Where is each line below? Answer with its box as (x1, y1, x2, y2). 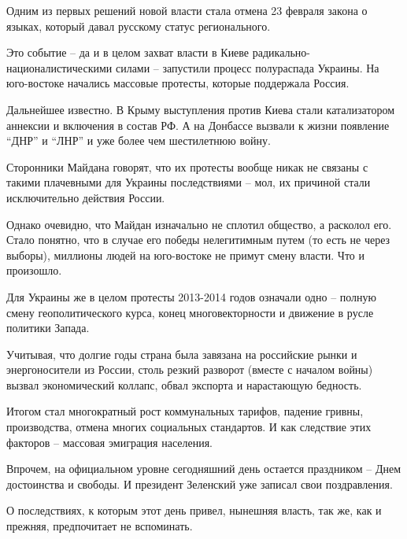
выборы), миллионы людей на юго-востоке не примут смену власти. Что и (6, 246, 364, 263)
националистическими (6, 59, 113, 76)
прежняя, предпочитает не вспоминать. (6, 518, 193, 534)
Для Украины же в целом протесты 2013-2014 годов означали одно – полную (6, 288, 377, 305)
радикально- (252, 44, 311, 61)
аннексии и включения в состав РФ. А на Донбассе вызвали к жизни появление (6, 116, 390, 133)
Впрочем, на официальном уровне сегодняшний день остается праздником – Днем (6, 460, 401, 477)
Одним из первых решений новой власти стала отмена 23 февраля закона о (6, 2, 368, 18)
